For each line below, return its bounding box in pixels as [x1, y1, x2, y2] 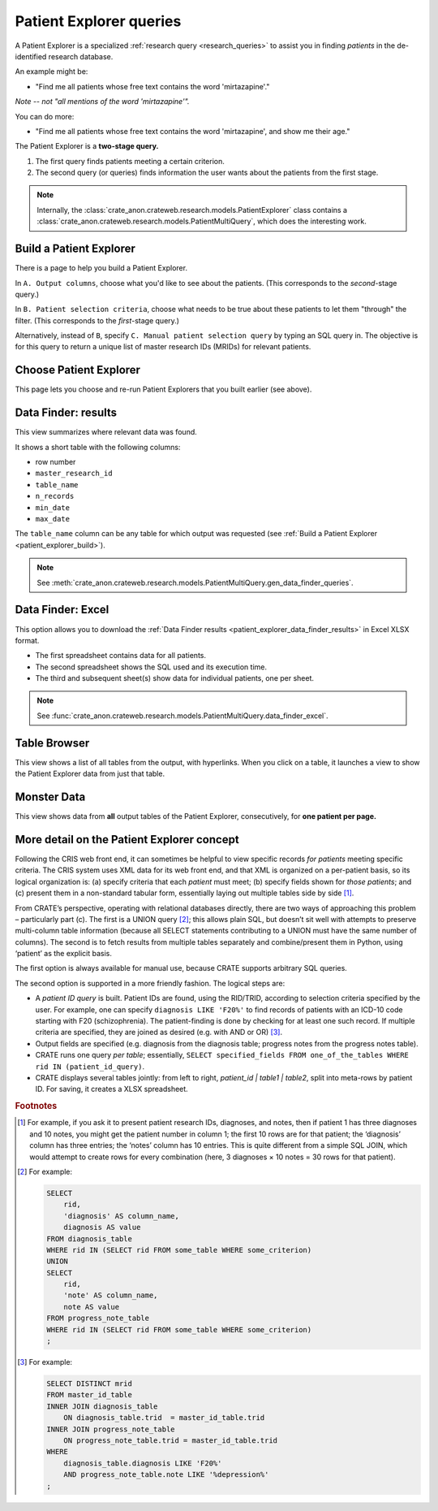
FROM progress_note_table [45, 1314, 150, 1323]
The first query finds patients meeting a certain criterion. [35, 156, 225, 166]
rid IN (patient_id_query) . [35, 1061, 145, 1072]
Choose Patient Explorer [15, 363, 141, 377]
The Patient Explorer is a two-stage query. [15, 141, 159, 151]
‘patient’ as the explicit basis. [15, 949, 113, 959]
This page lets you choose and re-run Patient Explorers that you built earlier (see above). [15, 384, 312, 394]
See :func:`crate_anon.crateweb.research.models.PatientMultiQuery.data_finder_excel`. [36, 711, 328, 721]
